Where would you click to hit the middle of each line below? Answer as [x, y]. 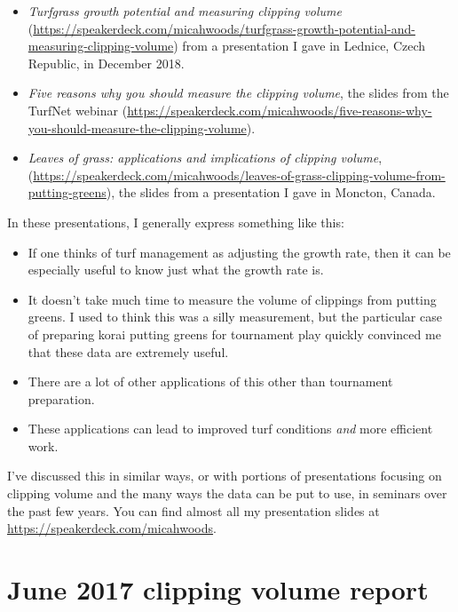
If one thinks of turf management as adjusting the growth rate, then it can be [239, 252]
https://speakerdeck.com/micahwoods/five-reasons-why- [280, 110]
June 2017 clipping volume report [218, 589]
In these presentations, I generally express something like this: [176, 222]
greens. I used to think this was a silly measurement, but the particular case [235, 317]
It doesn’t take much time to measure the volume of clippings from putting [232, 299]
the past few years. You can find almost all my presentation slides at [193, 510]
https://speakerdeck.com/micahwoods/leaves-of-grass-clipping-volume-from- [239, 175]
